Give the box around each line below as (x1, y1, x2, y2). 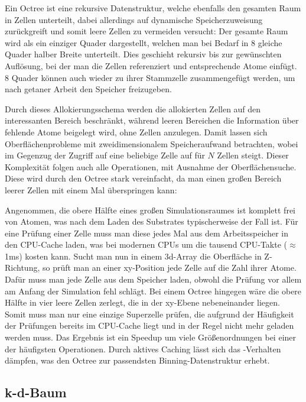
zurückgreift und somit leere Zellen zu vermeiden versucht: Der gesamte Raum (5, 25, 288, 37)
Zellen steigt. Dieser (217, 149, 289, 161)
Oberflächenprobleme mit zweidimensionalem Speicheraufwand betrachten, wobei (5, 137, 298, 150)
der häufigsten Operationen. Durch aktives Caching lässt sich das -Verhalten (5, 342, 281, 355)
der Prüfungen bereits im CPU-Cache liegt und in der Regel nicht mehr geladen (5, 319, 294, 332)
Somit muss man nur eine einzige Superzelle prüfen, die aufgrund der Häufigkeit (5, 307, 294, 320)
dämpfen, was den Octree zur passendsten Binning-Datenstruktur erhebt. (5, 354, 270, 367)
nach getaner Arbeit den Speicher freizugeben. (5, 83, 172, 95)
